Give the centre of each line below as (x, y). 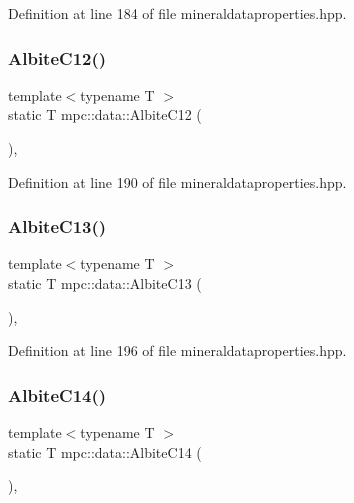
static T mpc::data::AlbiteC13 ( (105, 283)
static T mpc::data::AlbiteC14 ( (105, 451)
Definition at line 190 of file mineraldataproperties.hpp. (177, 181)
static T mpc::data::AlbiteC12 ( (105, 114)
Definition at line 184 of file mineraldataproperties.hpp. (177, 13)
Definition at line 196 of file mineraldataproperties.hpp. (177, 350)
